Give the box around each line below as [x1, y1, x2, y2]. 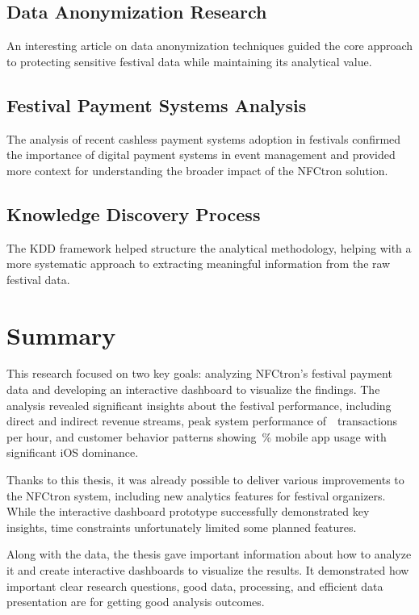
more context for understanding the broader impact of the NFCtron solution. [6, 161, 388, 178]
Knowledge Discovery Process [6, 201, 261, 226]
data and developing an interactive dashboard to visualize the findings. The [6, 381, 380, 398]
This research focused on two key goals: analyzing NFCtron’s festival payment [6, 365, 392, 382]
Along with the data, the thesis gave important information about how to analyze [6, 546, 412, 563]
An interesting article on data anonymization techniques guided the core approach [6, 37, 413, 54]
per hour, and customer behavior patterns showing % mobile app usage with [6, 428, 387, 445]
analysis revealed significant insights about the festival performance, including [6, 396, 392, 413]
